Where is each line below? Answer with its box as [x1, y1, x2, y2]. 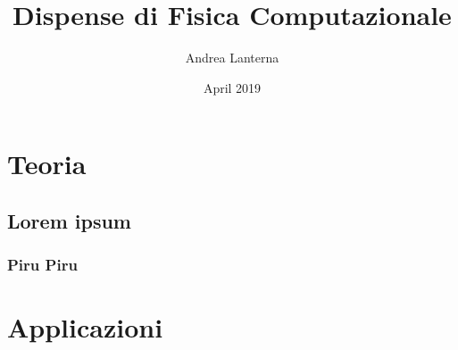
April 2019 [203, 78, 262, 96]
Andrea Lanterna [185, 48, 279, 67]
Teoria [7, 146, 87, 182]
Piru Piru [7, 254, 78, 276]
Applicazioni [7, 309, 163, 346]
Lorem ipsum [7, 206, 131, 234]
